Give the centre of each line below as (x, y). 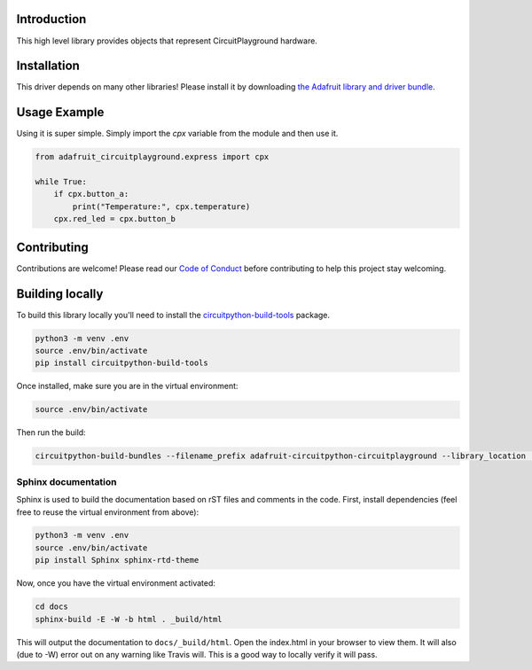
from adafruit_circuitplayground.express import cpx (152, 157)
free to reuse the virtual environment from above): (108, 512)
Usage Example (60, 112)
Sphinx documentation (66, 481)
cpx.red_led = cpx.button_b (115, 219)
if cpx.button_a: (91, 194)
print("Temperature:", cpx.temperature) (161, 206)
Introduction (51, 19)
